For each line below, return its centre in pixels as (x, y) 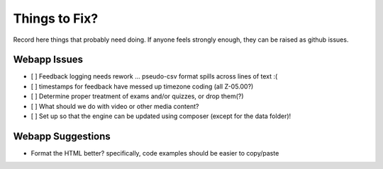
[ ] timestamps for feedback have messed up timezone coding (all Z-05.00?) (142, 86)
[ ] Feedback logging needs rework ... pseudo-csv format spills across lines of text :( (154, 76)
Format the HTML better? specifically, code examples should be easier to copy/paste (155, 153)
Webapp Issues (48, 60)
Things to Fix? (56, 18)
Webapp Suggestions (62, 136)
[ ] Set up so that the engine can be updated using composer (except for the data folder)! (161, 116)
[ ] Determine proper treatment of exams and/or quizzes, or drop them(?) (137, 96)
